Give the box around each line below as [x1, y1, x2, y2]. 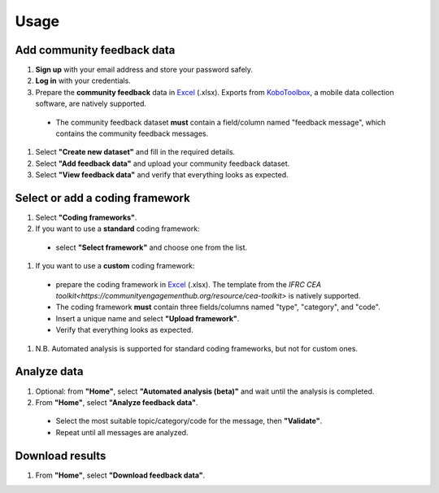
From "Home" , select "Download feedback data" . [35, 470, 206, 480]
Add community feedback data [15, 43, 176, 57]
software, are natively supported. [35, 98, 146, 109]
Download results [15, 448, 106, 463]
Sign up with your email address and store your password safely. [35, 65, 254, 75]
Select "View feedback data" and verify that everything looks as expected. [35, 170, 289, 180]
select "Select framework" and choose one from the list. [55, 242, 248, 252]
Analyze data [15, 364, 84, 378]
